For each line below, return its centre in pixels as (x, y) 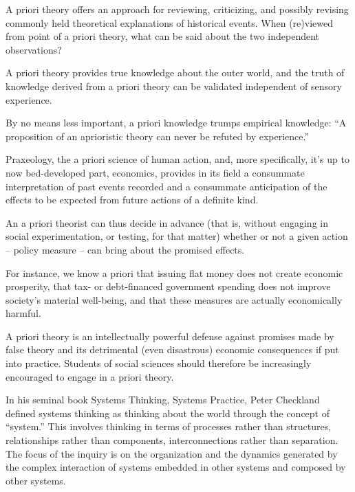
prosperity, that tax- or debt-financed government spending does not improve (168, 286)
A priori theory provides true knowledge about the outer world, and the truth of (175, 72)
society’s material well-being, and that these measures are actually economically (174, 299)
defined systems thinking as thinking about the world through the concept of (168, 413)
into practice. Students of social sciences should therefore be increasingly (159, 363)
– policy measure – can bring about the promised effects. (125, 249)
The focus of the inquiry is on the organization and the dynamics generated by (172, 453)
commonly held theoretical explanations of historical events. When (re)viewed (169, 22)
